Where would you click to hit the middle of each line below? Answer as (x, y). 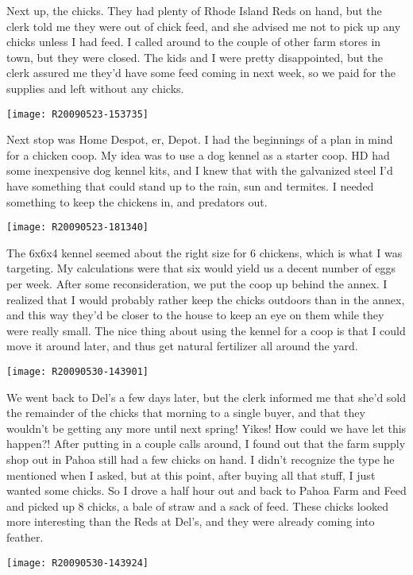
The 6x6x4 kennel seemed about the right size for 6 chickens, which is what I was (205, 252)
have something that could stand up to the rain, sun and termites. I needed (190, 186)
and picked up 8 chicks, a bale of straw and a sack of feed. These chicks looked (198, 506)
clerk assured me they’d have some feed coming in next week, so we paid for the (201, 73)
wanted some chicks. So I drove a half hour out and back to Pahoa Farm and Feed (206, 490)
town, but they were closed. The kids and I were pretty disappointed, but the (195, 57)
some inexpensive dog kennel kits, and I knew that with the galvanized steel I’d (200, 170)
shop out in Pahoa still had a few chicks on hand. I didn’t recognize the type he (201, 459)
